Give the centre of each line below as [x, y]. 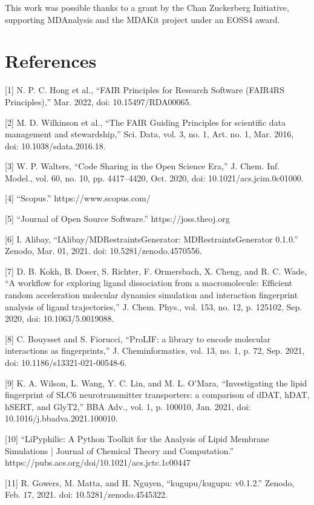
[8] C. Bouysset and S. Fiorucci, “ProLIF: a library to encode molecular [138, 338]
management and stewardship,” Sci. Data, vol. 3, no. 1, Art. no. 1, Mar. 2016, [149, 134]
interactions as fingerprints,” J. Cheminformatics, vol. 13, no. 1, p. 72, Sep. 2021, [155, 350]
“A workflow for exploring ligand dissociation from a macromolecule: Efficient [149, 283]
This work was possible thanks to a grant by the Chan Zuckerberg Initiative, [147, 7]
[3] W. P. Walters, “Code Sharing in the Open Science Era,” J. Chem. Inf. [142, 166]
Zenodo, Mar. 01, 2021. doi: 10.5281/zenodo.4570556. [103, 251]
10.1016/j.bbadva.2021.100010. [61, 418]
